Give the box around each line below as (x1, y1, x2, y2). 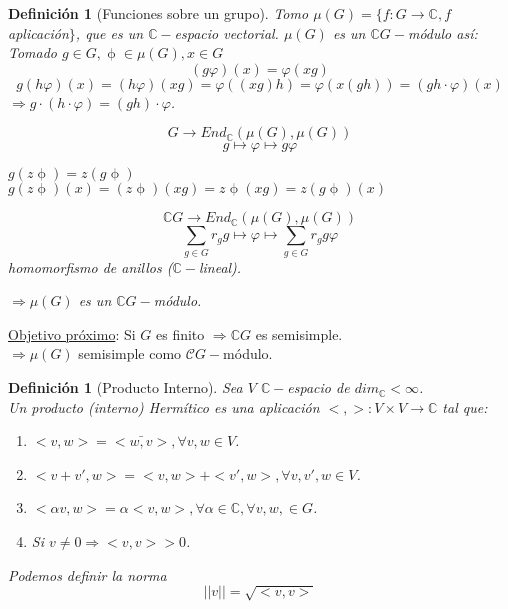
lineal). (198, 256, 242, 277)
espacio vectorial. (174, 22, 279, 43)
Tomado (8, 42, 58, 63)
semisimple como (78, 343, 182, 364)
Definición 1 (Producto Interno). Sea (8, 377, 243, 398)
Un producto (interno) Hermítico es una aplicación (8, 396, 320, 417)
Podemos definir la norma (8, 564, 167, 585)
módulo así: (407, 22, 478, 43)
